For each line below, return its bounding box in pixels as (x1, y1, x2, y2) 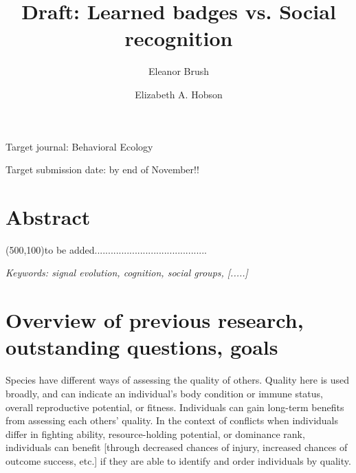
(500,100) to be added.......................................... (5, 242, 207, 256)
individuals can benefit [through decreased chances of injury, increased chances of (5, 440, 348, 454)
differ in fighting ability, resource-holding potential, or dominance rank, (5, 426, 305, 441)
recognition (124, 24, 233, 52)
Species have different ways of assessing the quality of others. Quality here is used (5, 373, 350, 387)
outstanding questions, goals (5, 333, 278, 361)
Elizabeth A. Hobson (135, 87, 223, 101)
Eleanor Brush (148, 64, 210, 78)
